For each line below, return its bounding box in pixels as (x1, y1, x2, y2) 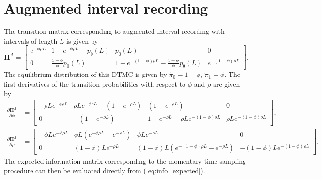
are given (213, 79, 240, 89)
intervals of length (4, 35, 58, 45)
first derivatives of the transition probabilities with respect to (4, 79, 186, 89)
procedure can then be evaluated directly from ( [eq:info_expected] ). (4, 165, 205, 175)
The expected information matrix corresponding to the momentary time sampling (4, 156, 246, 166)
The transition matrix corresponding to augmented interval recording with (4, 26, 225, 36)
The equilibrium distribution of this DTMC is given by (4, 69, 167, 79)
